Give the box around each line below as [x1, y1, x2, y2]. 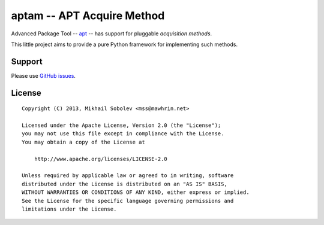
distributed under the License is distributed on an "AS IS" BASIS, [22, 180, 227, 187]
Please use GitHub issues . [11, 72, 76, 79]
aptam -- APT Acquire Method [11, 9, 165, 22]
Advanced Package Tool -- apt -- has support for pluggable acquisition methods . [11, 30, 212, 37]
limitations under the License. [22, 205, 117, 212]
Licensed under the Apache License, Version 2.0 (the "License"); [22, 122, 221, 129]
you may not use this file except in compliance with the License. [22, 130, 224, 137]
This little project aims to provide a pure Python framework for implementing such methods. [11, 41, 238, 48]
